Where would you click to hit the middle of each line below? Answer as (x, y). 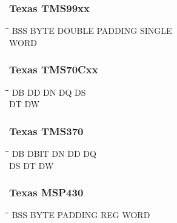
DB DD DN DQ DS (49, 92)
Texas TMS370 (46, 131)
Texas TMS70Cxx (54, 69)
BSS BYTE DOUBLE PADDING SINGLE (92, 31)
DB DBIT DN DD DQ (54, 154)
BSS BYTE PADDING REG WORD (81, 215)
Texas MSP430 (46, 192)
